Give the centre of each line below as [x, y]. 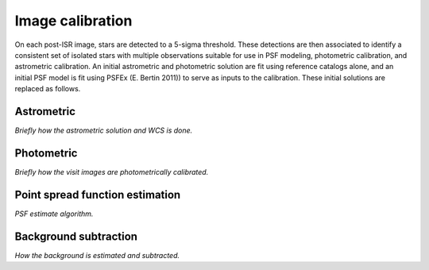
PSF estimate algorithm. [54, 214]
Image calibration [73, 21]
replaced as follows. [48, 89]
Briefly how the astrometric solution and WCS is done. [104, 130]
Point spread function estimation [98, 195]
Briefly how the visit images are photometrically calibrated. [112, 172]
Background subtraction [76, 236]
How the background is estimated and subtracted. [97, 255]
